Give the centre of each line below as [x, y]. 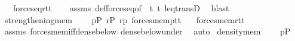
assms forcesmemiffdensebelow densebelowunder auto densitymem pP [147, 31]
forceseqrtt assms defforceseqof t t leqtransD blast [121, 8]
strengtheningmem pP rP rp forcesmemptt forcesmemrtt [125, 19]
